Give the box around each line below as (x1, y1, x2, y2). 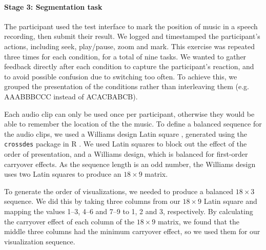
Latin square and (203, 196, 257, 206)
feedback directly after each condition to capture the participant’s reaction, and (4, 61, 254, 72)
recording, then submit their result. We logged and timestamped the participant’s (4, 31, 260, 41)
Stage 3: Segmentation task (4, 1, 103, 12)
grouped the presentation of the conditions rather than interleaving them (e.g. (4, 81, 249, 92)
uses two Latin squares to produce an (4, 169, 121, 179)
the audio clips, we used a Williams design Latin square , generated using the (4, 128, 247, 139)
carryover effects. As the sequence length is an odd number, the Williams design (4, 158, 256, 169)
